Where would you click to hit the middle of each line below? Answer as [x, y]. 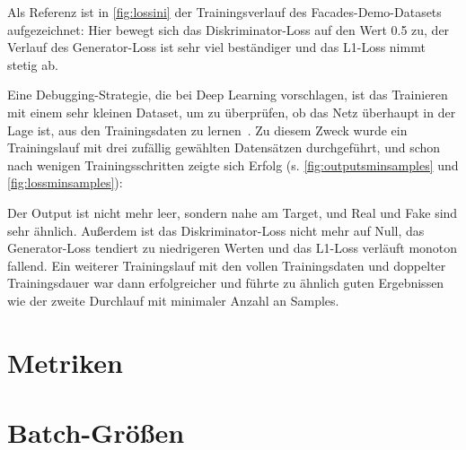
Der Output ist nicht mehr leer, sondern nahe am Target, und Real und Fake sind [233, 212]
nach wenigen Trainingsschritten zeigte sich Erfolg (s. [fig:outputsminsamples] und [233, 164]
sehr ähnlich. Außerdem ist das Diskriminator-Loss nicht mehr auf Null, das [216, 230]
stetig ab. [33, 64]
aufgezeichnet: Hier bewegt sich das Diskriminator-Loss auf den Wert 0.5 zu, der [229, 29]
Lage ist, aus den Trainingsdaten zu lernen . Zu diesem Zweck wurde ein [207, 130]
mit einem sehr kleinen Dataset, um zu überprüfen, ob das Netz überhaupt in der [232, 112]
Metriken [65, 362]
